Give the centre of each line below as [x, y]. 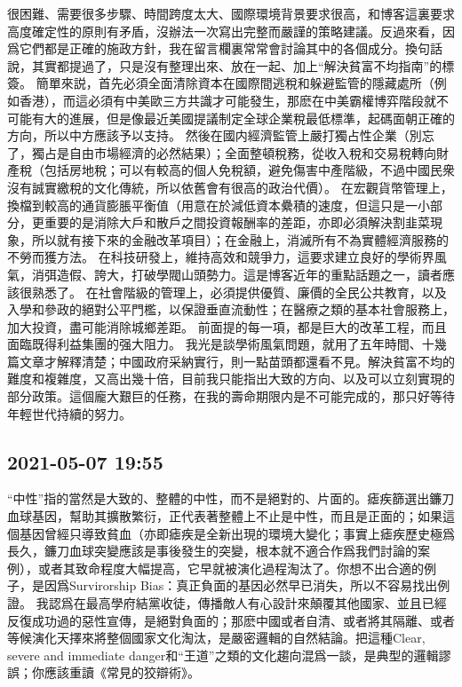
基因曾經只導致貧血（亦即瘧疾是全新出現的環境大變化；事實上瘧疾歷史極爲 [237, 533]
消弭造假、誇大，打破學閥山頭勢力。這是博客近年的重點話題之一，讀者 [237, 274]
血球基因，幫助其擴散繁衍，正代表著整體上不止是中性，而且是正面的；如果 [225, 516]
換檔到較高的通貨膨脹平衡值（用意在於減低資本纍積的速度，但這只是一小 [219, 205]
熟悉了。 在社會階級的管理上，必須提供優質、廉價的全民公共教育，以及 [239, 292]
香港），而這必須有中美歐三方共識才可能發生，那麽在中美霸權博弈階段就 [227, 100]
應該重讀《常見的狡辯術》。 [122, 672]
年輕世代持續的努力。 [69, 413]
